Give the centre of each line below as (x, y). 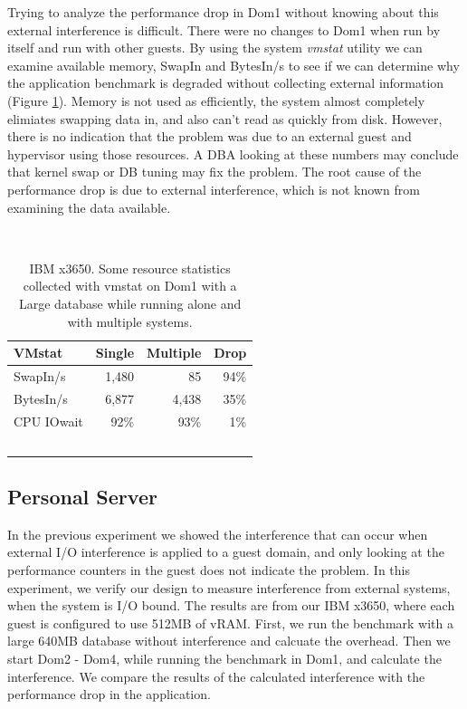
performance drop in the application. (109, 694)
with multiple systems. (130, 321)
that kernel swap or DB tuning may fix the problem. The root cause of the (214, 172)
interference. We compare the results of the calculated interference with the (216, 676)
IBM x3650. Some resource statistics (130, 268)
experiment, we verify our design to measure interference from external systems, (229, 587)
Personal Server (82, 496)
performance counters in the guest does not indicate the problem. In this (209, 569)
